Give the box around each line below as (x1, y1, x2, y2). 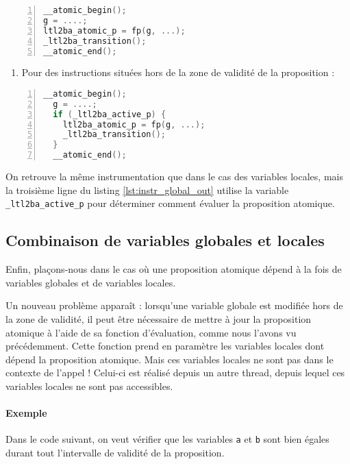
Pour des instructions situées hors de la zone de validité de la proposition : (21, 65, 335, 80)
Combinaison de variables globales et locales (5, 230, 325, 251)
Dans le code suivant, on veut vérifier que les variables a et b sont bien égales (5, 432, 329, 446)
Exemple (5, 406, 47, 420)
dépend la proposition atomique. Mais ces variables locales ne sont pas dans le (5, 352, 334, 366)
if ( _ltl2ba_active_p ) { (53, 109, 166, 119)
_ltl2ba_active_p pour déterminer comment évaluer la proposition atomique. (5, 196, 335, 210)
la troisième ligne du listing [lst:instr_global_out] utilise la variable (5, 182, 289, 197)
